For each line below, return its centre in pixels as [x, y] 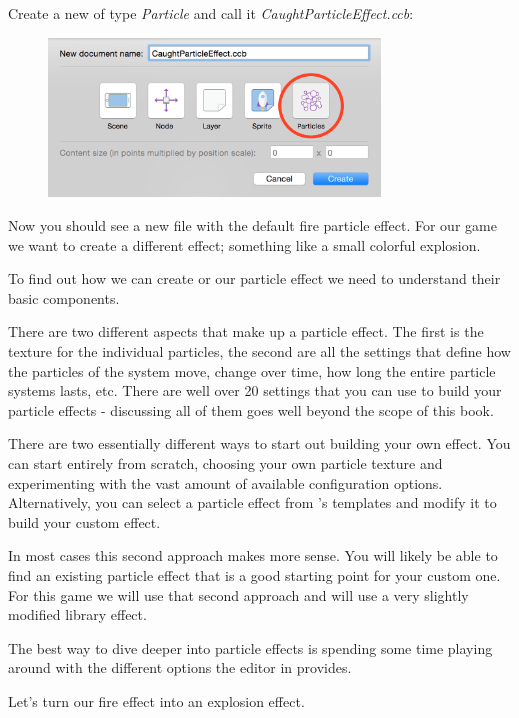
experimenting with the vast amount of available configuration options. [225, 482]
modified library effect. [77, 614]
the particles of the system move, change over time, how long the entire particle [252, 370]
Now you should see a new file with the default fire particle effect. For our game [252, 225]
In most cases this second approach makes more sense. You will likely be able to [253, 555]
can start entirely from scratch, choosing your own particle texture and [225, 462]
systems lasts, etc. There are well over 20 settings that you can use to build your [255, 390]
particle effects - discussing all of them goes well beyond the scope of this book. [251, 409]
